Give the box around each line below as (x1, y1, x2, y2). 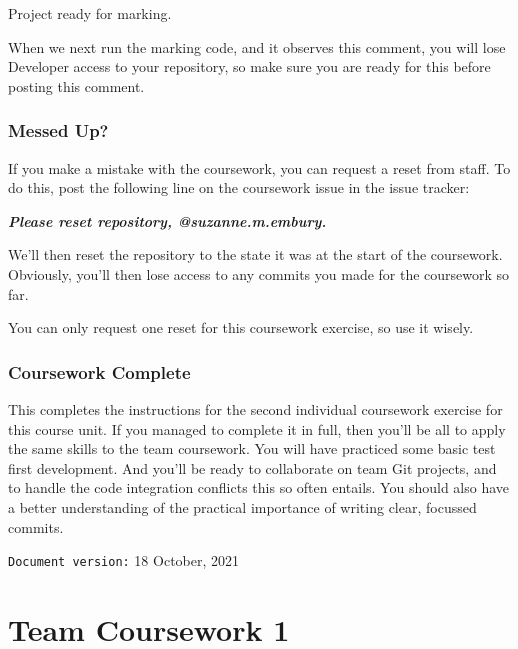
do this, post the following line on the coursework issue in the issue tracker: (8, 177, 470, 198)
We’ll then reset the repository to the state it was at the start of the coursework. (8, 244, 503, 265)
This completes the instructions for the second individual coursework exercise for (8, 398, 503, 419)
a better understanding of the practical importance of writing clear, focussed (8, 496, 477, 517)
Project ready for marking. (8, 3, 172, 23)
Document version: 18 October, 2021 (8, 550, 240, 571)
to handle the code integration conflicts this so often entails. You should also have (8, 477, 510, 498)
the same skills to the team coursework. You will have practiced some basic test (8, 438, 496, 459)
